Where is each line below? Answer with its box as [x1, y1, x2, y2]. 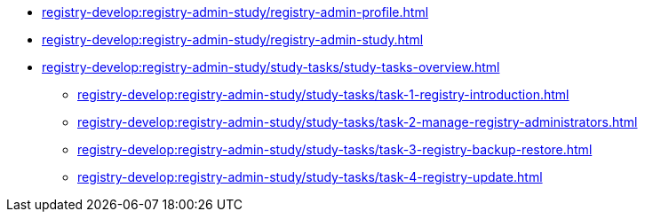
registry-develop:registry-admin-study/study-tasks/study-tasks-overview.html [42, 59, 500, 74]
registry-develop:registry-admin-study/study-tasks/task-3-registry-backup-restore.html [77, 142, 593, 157]
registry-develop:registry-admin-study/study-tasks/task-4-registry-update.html [77, 169, 543, 184]
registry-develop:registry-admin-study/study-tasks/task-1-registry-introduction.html [77, 87, 569, 102]
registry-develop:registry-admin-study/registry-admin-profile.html [42, 4, 429, 20]
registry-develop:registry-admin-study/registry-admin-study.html [42, 32, 424, 47]
